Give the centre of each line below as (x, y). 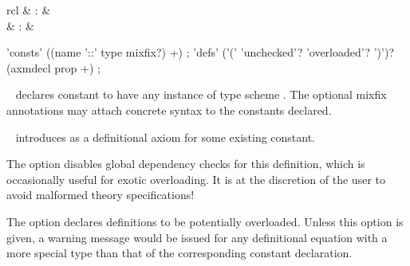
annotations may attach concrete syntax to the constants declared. (169, 110)
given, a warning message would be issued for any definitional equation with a (197, 237)
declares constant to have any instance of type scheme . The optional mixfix (201, 94)
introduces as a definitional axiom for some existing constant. (166, 137)
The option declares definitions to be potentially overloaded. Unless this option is (205, 221)
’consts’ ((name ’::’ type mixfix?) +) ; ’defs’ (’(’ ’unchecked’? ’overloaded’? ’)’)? (201, 52)
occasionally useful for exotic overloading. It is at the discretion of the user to (196, 179)
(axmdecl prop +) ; (53, 67)
